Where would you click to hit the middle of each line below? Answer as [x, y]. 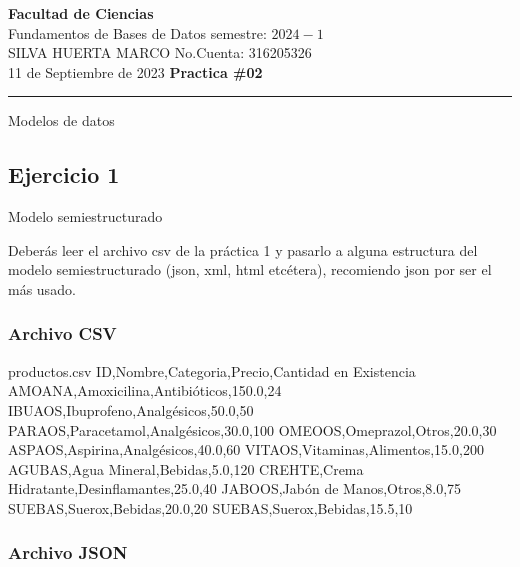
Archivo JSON [68, 552]
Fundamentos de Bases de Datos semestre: [137, 32]
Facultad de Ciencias [81, 13]
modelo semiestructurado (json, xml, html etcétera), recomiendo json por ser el [250, 269]
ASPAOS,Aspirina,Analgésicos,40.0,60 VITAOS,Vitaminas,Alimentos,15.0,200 [246, 449]
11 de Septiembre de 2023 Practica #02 [135, 71]
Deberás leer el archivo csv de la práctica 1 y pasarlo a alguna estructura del [243, 249]
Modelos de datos [61, 120]
